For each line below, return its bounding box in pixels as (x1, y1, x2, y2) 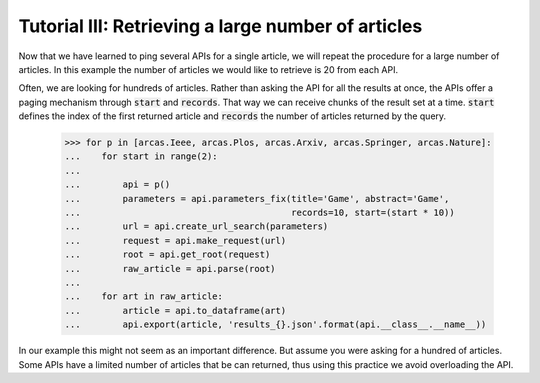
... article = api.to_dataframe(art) (64, 305, 287, 316)
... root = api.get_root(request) (64, 249, 271, 260)
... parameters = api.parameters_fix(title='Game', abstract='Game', (64, 193, 450, 204)
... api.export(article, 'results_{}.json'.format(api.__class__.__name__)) (64, 319, 487, 330)
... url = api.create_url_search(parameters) (64, 221, 329, 232)
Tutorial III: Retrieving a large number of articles (18, 15, 423, 37)
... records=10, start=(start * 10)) (64, 207, 455, 219)
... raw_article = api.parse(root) (64, 263, 276, 274)
